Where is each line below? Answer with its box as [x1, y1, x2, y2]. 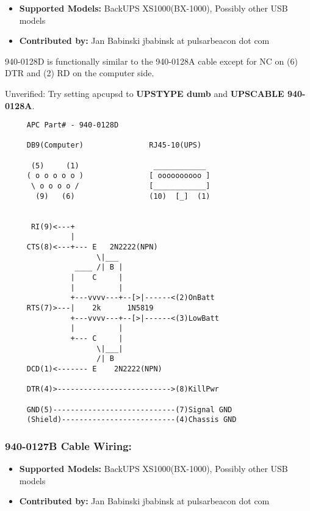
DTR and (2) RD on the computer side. [5, 66, 154, 79]
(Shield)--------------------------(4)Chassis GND [26, 415, 237, 424]
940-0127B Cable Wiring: [5, 438, 132, 453]
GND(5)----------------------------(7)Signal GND [26, 405, 232, 414]
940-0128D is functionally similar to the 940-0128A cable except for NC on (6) [5, 54, 298, 67]
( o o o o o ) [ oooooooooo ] [26, 171, 211, 180]
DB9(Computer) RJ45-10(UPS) [26, 141, 202, 150]
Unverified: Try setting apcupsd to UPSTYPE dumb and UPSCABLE [5, 87, 284, 99]
